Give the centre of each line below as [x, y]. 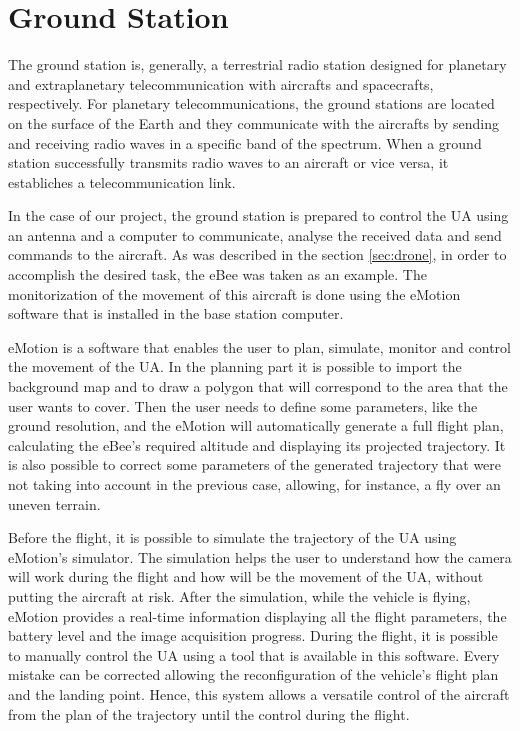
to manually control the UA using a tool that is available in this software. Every [254, 654]
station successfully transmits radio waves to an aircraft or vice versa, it [228, 162]
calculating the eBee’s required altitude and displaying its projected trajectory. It [257, 444]
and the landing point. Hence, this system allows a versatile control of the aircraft [259, 693]
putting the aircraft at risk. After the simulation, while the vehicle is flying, [239, 595]
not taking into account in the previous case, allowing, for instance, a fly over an [254, 484]
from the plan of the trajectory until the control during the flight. [209, 713]
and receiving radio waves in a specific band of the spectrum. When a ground [245, 142]
